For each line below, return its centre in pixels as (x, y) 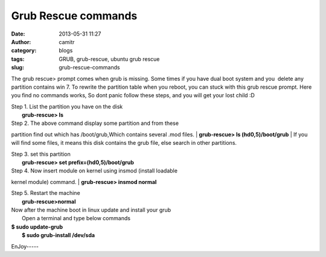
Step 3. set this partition (41, 154)
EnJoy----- (25, 246)
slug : (18, 68)
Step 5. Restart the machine (46, 193)
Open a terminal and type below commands (76, 218)
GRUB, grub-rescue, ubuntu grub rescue (109, 59)
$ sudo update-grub (37, 227)
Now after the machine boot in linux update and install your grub (91, 210)
